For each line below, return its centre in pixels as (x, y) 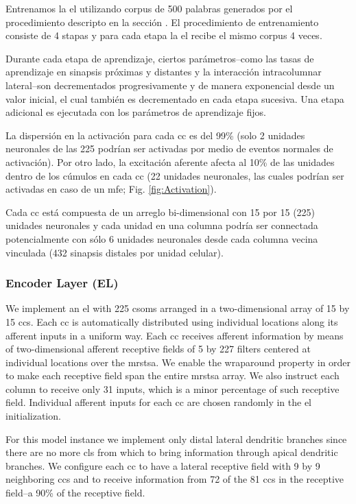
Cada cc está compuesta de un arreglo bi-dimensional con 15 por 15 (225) (161, 212)
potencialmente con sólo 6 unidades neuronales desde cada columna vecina (162, 238)
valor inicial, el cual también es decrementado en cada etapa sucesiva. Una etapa (175, 98)
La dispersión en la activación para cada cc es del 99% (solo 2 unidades (155, 135)
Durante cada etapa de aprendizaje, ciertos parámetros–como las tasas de (160, 58)
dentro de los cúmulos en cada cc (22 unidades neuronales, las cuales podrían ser (175, 175)
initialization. (33, 416)
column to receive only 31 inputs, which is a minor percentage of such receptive (173, 388)
